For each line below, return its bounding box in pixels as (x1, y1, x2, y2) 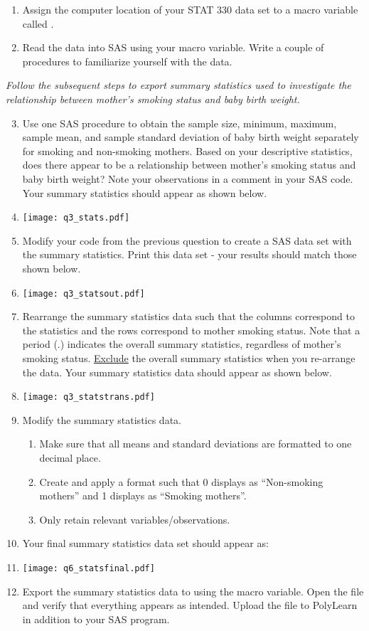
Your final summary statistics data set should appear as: (22, 536, 269, 551)
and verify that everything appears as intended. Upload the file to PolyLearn (22, 598, 358, 613)
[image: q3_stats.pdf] (22, 213, 130, 223)
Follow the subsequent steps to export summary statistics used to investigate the (6, 78, 351, 92)
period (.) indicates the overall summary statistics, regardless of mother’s (22, 336, 341, 351)
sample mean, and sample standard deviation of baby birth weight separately (22, 129, 359, 144)
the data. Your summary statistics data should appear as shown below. (22, 364, 332, 379)
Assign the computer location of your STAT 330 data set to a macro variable (22, 2, 358, 16)
